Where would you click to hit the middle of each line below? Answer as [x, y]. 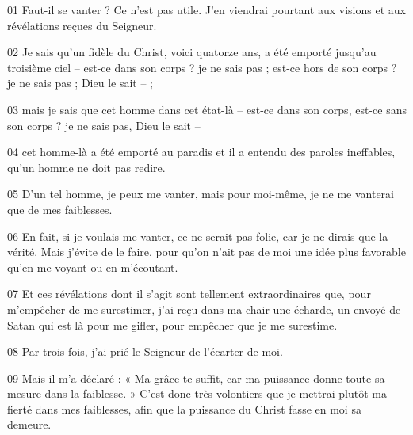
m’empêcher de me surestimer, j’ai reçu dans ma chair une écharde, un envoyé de [204, 309]
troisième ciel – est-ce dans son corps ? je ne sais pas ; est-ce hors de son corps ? [202, 67]
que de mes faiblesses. [60, 209]
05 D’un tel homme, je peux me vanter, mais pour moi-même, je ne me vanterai [201, 194]
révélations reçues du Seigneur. [82, 25]
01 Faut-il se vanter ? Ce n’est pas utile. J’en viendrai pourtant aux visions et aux [206, 10]
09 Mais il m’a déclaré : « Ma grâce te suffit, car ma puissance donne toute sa [196, 378]
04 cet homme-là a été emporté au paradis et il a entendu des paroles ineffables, [201, 152]
